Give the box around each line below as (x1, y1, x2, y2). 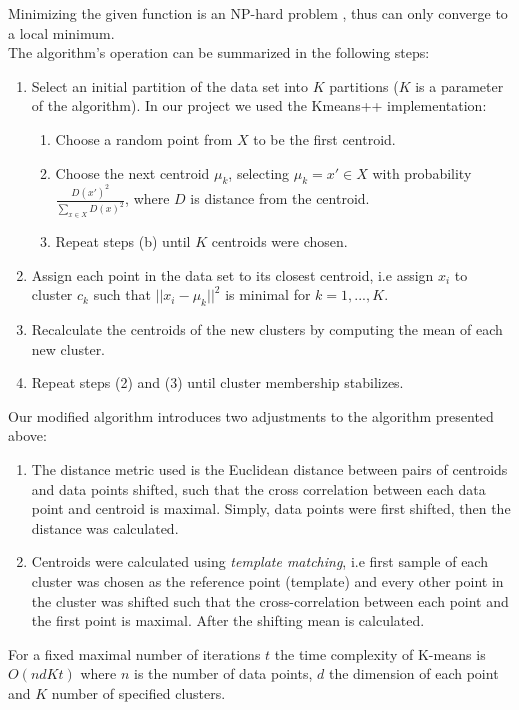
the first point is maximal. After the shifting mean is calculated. (31, 610, 425, 631)
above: (8, 425, 47, 446)
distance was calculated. (31, 517, 179, 538)
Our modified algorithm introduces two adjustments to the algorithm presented (8, 405, 494, 426)
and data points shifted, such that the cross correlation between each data (31, 478, 486, 499)
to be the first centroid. (253, 128, 396, 149)
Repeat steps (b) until (55, 231, 191, 251)
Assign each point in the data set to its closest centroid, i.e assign (31, 264, 434, 285)
